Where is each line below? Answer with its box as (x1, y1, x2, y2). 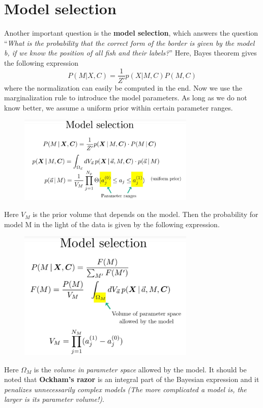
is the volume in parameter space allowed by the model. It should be (34, 364, 247, 374)
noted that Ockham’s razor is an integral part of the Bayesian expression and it (4, 374, 259, 385)
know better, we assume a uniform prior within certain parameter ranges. (4, 102, 233, 113)
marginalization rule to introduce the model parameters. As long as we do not (4, 92, 247, 103)
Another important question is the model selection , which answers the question (4, 28, 258, 38)
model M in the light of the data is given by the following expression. (4, 219, 220, 229)
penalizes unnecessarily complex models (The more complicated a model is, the (4, 384, 247, 394)
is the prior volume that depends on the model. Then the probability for (33, 209, 258, 220)
